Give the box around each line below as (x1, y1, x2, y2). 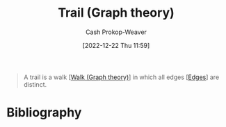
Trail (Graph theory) (58, 5, 175, 21)
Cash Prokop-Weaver (85, 28, 147, 36)
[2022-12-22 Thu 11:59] (82, 41, 150, 49)
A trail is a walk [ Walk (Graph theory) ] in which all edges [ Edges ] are (23, 73, 220, 81)
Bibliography (6, 105, 82, 121)
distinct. (23, 80, 47, 88)
